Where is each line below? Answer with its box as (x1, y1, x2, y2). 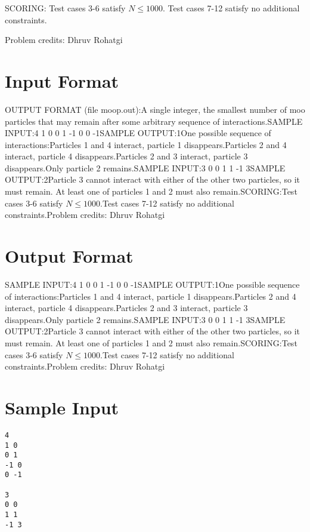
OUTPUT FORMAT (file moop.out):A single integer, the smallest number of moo (5, 103, 305, 115)
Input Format (5, 68, 119, 93)
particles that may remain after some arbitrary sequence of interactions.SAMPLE (5, 115, 303, 127)
